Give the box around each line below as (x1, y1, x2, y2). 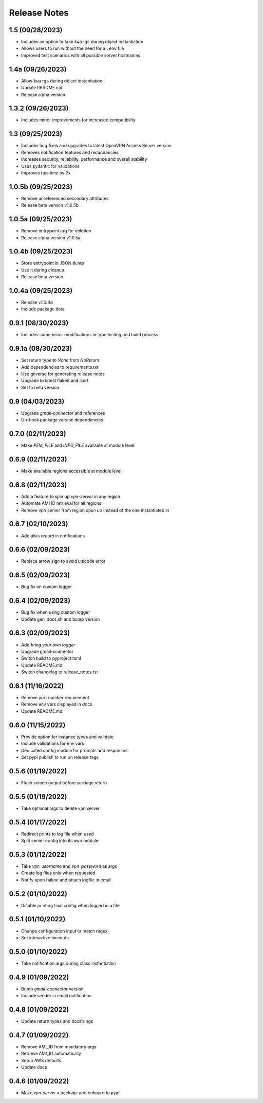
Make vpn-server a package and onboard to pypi (21, 1090, 120, 1096)
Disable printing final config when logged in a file (21, 902, 120, 908)
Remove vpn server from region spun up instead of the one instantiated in (21, 507, 169, 513)
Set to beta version (21, 384, 59, 390)
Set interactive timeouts (21, 934, 69, 940)
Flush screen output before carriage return (21, 780, 107, 785)
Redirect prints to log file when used (21, 831, 94, 837)
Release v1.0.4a (21, 300, 53, 305)
